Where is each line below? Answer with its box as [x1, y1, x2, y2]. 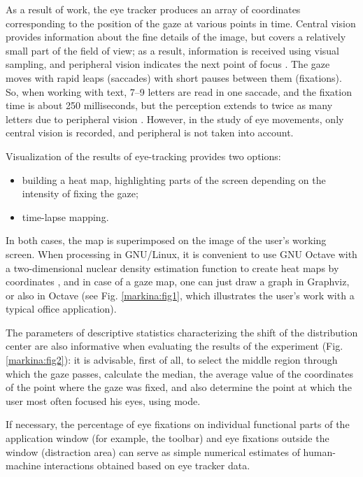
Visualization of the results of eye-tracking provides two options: [6, 148, 281, 163]
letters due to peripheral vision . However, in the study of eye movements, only [6, 111, 344, 126]
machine [6, 458, 41, 473]
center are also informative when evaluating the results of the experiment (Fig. [6, 339, 343, 353]
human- [303, 444, 336, 459]
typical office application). [6, 301, 117, 316]
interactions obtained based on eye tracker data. [43, 458, 250, 473]
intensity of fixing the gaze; [22, 186, 138, 201]
